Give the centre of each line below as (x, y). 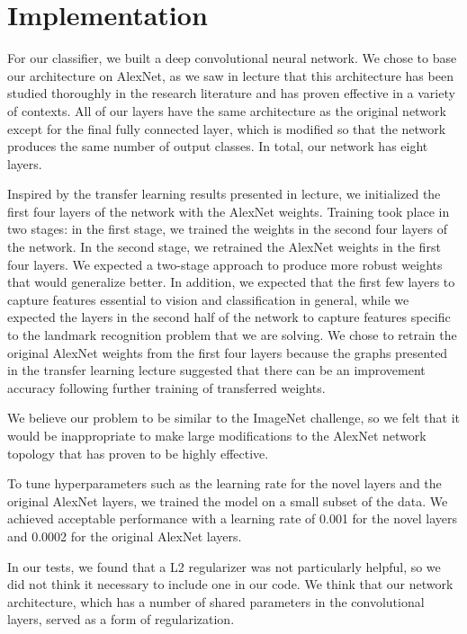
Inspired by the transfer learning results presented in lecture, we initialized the (224, 194)
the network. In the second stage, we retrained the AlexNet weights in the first (224, 247)
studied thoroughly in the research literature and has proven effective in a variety (231, 93)
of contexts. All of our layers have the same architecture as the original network (227, 110)
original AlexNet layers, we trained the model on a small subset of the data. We (228, 500)
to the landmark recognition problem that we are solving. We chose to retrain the (232, 335)
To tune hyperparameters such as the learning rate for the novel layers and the (225, 483)
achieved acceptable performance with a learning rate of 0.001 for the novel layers (233, 518)
